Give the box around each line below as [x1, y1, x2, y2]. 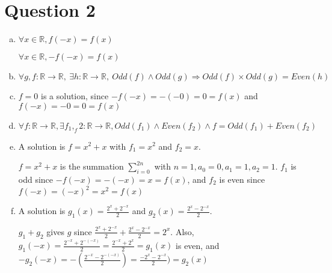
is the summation [60, 160, 124, 173]
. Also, [170, 225, 194, 238]
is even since [219, 173, 265, 185]
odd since [18, 173, 54, 185]
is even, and [176, 239, 220, 251]
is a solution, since [40, 90, 109, 102]
